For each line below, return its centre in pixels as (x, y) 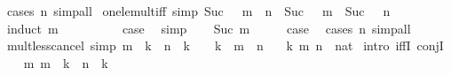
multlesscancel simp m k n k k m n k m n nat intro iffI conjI (225, 45)
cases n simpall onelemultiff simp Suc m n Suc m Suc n (198, 11)
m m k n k (66, 62)
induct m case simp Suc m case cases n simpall (209, 28)
